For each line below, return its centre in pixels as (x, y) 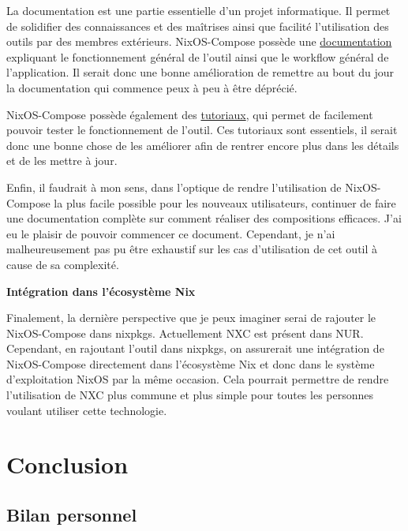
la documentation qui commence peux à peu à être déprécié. (152, 87)
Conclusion (67, 464)
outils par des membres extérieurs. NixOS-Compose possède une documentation (199, 41)
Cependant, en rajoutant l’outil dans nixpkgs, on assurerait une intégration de (195, 348)
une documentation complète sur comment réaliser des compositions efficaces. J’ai (204, 218)
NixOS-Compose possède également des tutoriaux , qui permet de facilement (190, 114)
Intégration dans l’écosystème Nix (101, 291)
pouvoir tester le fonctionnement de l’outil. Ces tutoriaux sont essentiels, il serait (202, 130)
